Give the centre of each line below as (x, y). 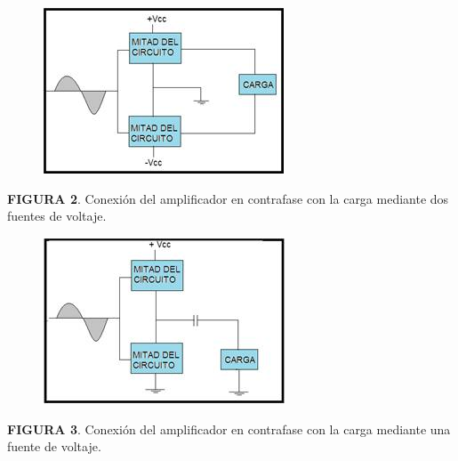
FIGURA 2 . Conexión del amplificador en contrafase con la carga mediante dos (228, 198)
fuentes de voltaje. (57, 216)
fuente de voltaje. (54, 446)
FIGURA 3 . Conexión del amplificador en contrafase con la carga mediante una (229, 429)
